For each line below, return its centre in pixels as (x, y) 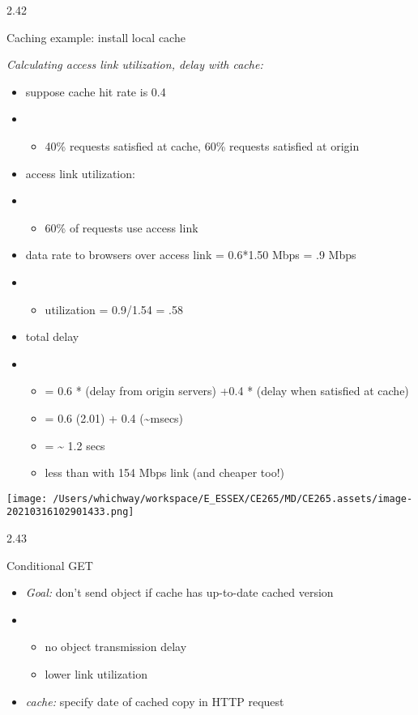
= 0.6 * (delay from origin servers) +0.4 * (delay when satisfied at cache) (227, 391)
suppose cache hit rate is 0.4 (96, 91)
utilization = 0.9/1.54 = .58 (114, 309)
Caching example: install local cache (96, 37)
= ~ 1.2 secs (75, 445)
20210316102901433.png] (70, 512)
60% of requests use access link (122, 227)
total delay (52, 336)
